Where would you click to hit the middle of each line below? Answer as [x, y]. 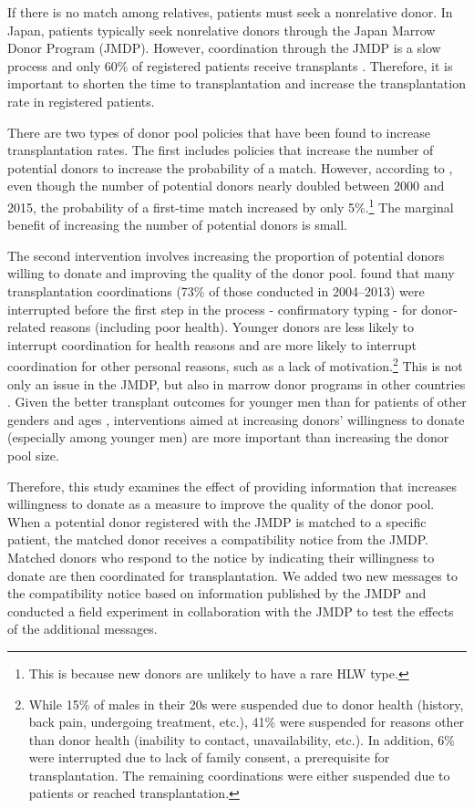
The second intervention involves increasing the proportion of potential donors [226, 255]
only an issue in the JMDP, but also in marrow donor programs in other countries [237, 383]
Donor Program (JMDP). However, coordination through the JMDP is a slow [224, 48]
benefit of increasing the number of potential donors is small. [178, 225]
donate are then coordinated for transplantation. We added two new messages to [232, 575]
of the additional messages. [82, 629]
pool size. [33, 455]
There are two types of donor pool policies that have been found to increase [219, 132]
